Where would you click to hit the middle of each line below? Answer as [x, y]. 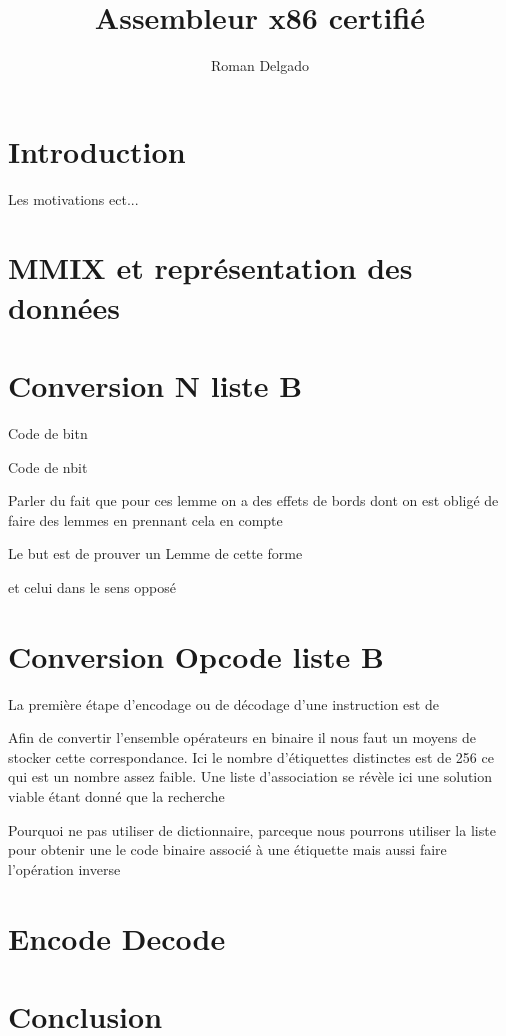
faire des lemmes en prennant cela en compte [145, 519]
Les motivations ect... [73, 198]
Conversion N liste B [155, 385]
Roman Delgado [260, 65]
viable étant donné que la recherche [116, 796]
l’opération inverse [64, 868]
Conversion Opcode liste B [196, 655]
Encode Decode [117, 937]
